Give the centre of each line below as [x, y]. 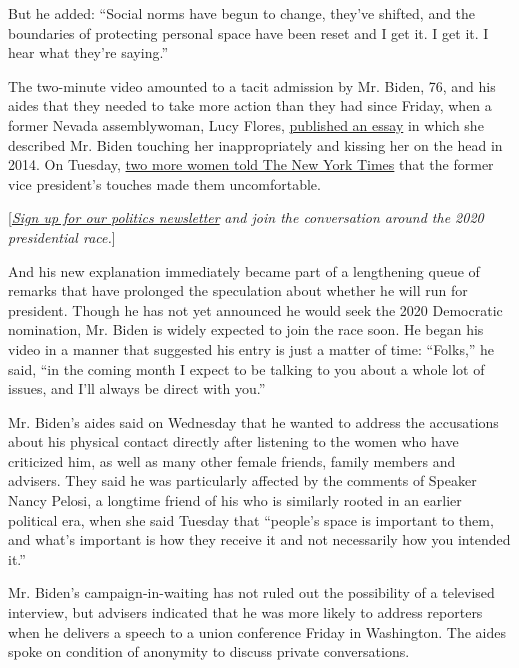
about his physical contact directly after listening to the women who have [233, 441]
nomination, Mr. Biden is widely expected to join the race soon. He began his [246, 329]
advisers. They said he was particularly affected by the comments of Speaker [242, 480]
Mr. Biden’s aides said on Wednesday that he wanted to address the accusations [253, 421]
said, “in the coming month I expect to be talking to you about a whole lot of [246, 368]
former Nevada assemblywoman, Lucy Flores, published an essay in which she [246, 124]
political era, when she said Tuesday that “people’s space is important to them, [251, 519]
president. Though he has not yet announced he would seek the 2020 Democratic [255, 309]
